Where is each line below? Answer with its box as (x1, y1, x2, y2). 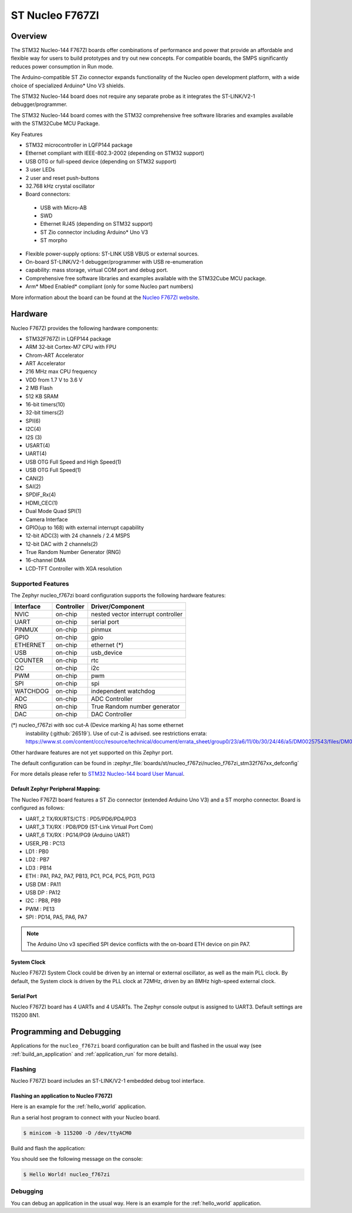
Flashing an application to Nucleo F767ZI (11, 1092, 113, 1099)
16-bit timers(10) (25, 401, 66, 408)
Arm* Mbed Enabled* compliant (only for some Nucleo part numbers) (25, 283, 194, 290)
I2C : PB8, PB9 (25, 897, 61, 904)
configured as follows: (11, 804, 65, 811)
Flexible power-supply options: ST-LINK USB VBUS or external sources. (25, 250, 199, 257)
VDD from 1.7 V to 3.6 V (25, 376, 83, 383)
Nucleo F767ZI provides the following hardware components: (11, 324, 158, 331)
